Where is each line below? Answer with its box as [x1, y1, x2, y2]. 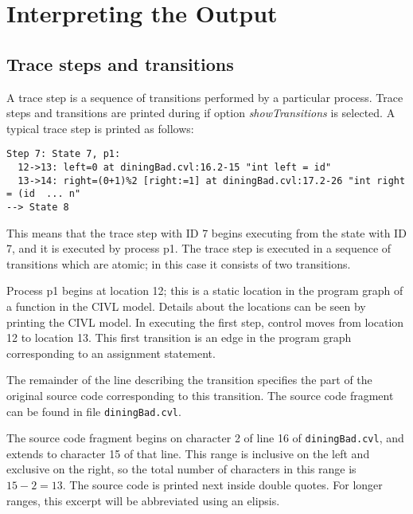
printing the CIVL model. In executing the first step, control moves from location [6, 313, 404, 330]
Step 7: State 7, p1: [6, 148, 121, 160]
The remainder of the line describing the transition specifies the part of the [6, 371, 372, 388]
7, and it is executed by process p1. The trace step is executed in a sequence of [6, 240, 392, 257]
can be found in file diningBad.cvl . [6, 402, 181, 419]
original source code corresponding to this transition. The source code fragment [6, 386, 394, 403]
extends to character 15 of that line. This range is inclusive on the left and [6, 445, 370, 461]
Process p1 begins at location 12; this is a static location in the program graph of [6, 282, 403, 299]
